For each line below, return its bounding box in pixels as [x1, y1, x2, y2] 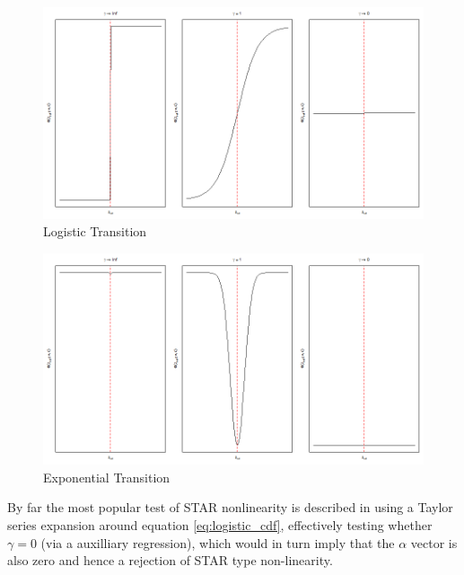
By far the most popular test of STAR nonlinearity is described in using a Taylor [7, 498, 453, 517]
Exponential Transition [43, 467, 171, 486]
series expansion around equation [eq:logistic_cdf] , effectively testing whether [7, 516, 433, 535]
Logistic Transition [43, 222, 147, 241]
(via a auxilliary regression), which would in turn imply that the [40, 533, 395, 552]
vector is [410, 533, 458, 552]
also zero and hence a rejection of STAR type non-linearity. [7, 551, 333, 570]
